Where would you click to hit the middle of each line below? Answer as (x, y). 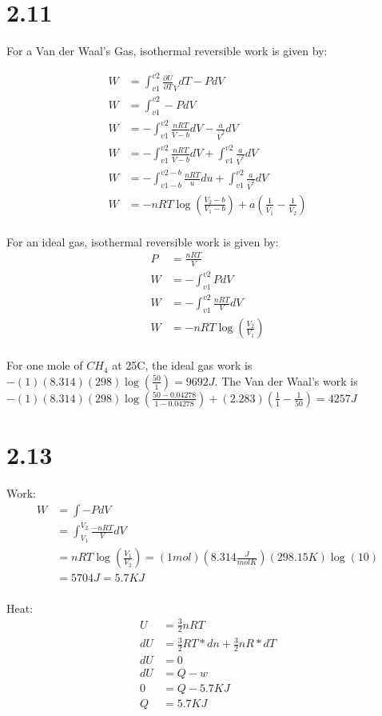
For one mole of (45, 365)
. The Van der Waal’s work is (286, 380)
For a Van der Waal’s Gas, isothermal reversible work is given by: (167, 51)
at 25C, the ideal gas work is (182, 365)
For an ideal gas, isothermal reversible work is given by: (143, 241)
